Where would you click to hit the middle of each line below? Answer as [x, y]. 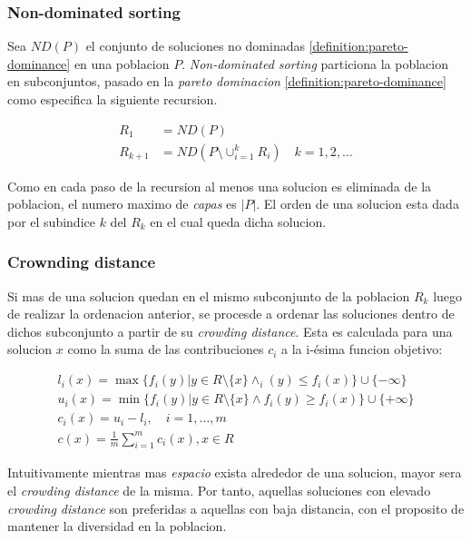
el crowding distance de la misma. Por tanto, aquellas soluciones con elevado [219, 491]
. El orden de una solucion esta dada [358, 204]
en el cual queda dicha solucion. [238, 221]
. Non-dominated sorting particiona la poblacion [315, 63]
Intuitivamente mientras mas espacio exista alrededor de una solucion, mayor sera [235, 472]
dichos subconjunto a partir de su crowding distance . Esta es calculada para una [230, 331]
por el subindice [51, 221]
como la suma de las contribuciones [166, 349]
